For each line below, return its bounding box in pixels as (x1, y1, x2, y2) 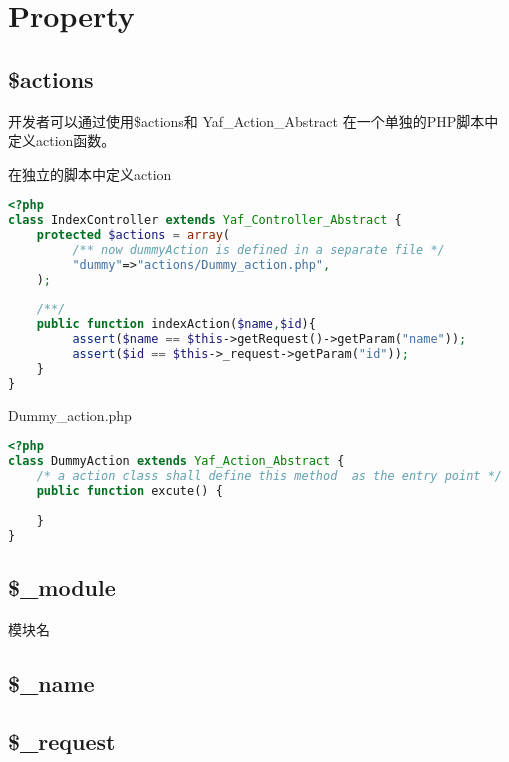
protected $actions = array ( (36, 228, 231, 243)
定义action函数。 (8, 130, 116, 151)
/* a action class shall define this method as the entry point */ (36, 469, 502, 484)
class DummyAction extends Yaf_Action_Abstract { (8, 454, 345, 469)
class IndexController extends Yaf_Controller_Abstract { (8, 213, 402, 228)
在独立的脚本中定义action (8, 163, 172, 184)
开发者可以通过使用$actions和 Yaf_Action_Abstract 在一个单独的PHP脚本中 (8, 110, 499, 131)
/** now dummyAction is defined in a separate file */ (72, 242, 445, 257)
